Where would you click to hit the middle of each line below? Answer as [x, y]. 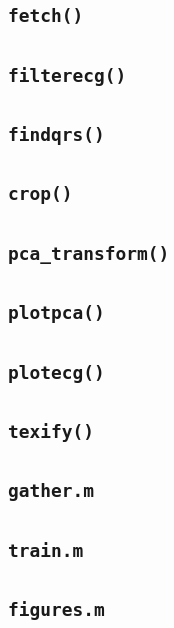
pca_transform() [89, 253]
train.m [46, 550]
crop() [40, 194]
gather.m [51, 491]
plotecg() [56, 372]
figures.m [56, 609]
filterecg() [67, 75]
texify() [51, 431]
